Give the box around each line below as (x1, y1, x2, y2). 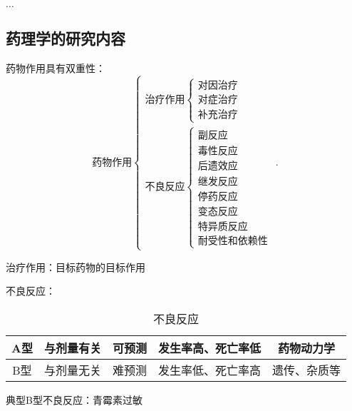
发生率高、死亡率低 (157, 339, 261, 356)
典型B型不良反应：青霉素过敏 (6, 392, 143, 407)
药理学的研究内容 (6, 27, 125, 49)
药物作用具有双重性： (6, 61, 105, 76)
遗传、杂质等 (271, 361, 341, 378)
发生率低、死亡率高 (157, 361, 261, 378)
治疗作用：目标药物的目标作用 (6, 259, 145, 274)
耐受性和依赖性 (197, 236, 268, 247)
